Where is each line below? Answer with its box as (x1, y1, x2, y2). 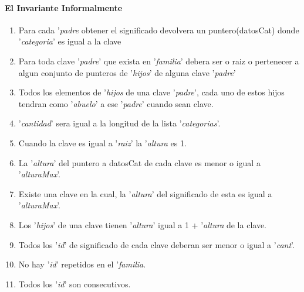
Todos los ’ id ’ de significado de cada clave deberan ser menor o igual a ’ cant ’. (18, 238, 295, 250)
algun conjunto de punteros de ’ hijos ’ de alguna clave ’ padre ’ (18, 66, 236, 78)
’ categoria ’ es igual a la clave (18, 35, 121, 47)
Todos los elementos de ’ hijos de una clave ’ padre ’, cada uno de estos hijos (18, 86, 285, 98)
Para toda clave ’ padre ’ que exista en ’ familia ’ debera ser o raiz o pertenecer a (18, 54, 299, 67)
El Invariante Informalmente (5, 1, 123, 13)
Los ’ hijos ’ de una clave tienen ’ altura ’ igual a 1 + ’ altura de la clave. (18, 218, 266, 231)
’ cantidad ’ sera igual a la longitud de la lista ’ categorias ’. (18, 117, 221, 129)
